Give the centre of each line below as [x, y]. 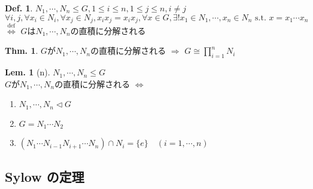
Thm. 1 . [22, 51]
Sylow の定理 [45, 176]
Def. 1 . [19, 8]
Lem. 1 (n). [28, 72]
